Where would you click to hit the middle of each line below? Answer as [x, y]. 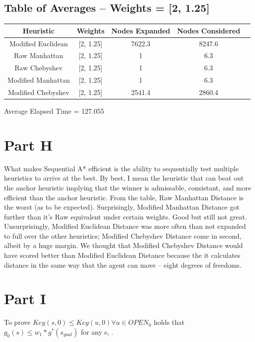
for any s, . [97, 331]
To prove [17, 322]
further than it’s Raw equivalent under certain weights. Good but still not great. [126, 216]
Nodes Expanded [141, 30]
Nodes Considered [208, 30]
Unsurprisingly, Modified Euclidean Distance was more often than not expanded [125, 226]
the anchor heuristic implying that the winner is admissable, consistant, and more [128, 187]
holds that [169, 322]
